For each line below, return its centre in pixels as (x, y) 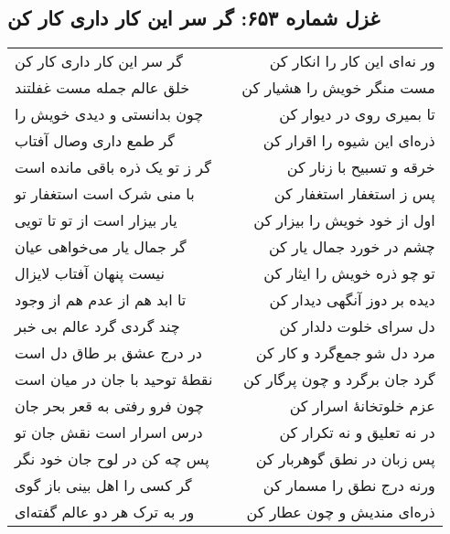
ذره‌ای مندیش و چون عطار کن (341, 512)
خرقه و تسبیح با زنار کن (361, 167)
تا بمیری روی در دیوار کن (357, 114)
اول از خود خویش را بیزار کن (344, 220)
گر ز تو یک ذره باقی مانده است (113, 167)
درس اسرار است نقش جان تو (109, 433)
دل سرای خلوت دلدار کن (357, 326)
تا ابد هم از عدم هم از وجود (101, 300)
